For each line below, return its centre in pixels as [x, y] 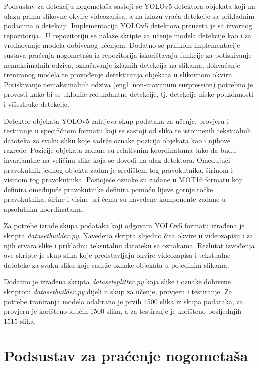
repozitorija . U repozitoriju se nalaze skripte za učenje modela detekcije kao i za [128, 35]
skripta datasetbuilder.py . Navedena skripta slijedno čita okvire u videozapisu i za [129, 235]
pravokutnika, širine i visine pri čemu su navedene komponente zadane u [115, 199]
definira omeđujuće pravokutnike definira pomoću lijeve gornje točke [109, 189]
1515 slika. [20, 320]
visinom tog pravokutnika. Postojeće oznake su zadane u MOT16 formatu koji [124, 180]
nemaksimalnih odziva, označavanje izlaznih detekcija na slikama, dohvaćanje [122, 65]
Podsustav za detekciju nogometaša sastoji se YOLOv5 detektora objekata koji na [129, 6]
